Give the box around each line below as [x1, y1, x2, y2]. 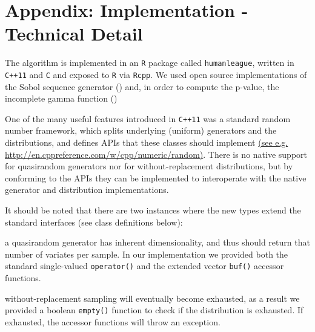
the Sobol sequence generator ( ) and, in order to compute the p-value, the [5, 80, 279, 93]
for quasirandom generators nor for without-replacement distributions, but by [5, 160, 293, 172]
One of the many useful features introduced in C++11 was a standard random [5, 112, 291, 125]
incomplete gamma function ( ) [5, 92, 118, 105]
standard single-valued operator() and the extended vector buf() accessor [5, 259, 284, 272]
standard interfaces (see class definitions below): [5, 215, 183, 228]
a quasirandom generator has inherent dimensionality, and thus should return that [5, 236, 310, 249]
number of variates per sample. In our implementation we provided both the [5, 247, 288, 260]
